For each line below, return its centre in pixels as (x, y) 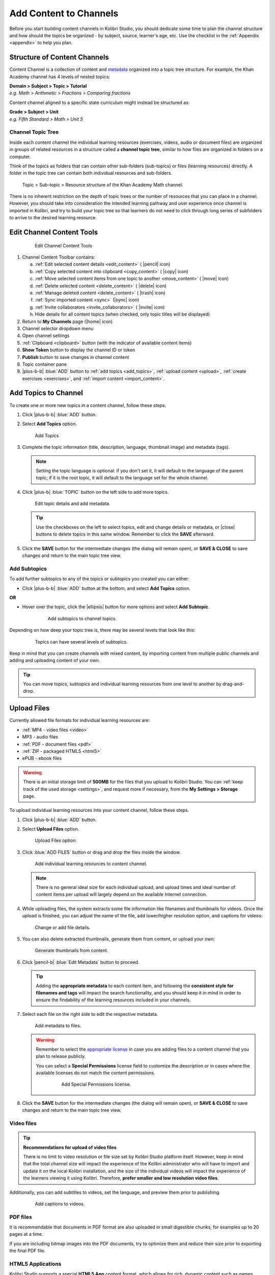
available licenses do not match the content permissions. (95, 1073)
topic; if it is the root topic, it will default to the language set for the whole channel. (122, 478)
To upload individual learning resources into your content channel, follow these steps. (99, 810)
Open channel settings (46, 336)
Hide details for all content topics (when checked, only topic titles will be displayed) (122, 314)
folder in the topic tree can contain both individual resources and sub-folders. (91, 173)
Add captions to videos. (60, 1204)
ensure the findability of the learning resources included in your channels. (113, 1000)
